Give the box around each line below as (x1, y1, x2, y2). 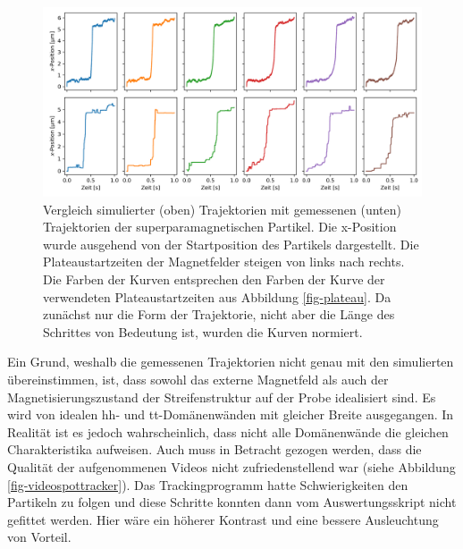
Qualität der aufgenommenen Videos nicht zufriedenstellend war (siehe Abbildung (7, 457, 456, 476)
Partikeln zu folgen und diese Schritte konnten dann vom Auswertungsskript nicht (7, 493, 457, 511)
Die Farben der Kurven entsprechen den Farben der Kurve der (43, 269, 385, 288)
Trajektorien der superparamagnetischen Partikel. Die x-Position (43, 217, 397, 236)
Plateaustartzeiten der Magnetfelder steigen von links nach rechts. (43, 252, 405, 271)
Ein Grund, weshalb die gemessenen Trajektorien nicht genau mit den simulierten (7, 352, 454, 371)
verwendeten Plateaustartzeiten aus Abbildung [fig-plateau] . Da (43, 287, 391, 306)
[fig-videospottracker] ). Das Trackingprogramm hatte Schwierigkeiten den (7, 475, 408, 494)
